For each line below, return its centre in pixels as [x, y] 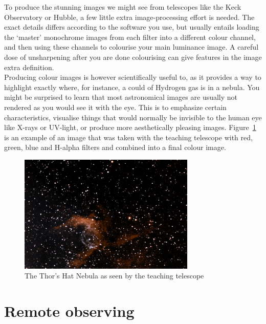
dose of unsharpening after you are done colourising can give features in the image [133, 57]
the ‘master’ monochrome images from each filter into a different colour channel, [130, 37]
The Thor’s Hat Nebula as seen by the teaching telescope [114, 276]
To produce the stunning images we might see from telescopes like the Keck [123, 7]
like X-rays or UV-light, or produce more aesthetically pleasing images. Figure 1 [130, 127]
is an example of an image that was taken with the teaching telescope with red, [128, 137]
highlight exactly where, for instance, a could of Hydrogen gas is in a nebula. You [132, 87]
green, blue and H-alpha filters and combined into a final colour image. [115, 147]
